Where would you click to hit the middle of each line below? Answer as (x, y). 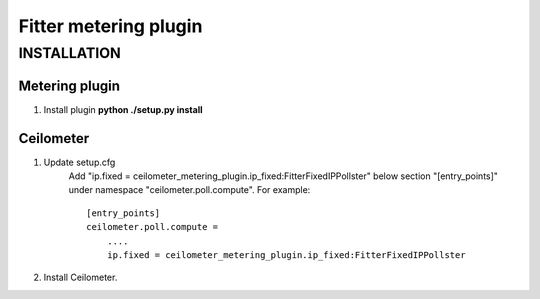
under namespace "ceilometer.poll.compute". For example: (189, 190)
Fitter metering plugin (110, 26)
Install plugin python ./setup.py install (123, 109)
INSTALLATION (70, 53)
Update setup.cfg (79, 162)
